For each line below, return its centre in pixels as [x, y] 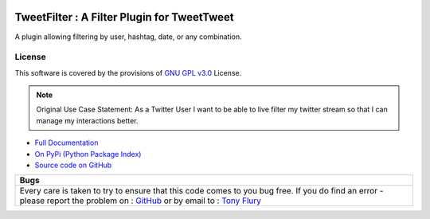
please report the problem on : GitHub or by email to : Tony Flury [141, 201]
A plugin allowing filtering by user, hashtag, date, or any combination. [128, 37]
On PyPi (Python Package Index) [88, 154]
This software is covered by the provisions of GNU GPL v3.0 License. [128, 72]
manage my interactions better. [87, 120]
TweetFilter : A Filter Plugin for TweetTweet [124, 17]
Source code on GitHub [73, 165]
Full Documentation [66, 143]
